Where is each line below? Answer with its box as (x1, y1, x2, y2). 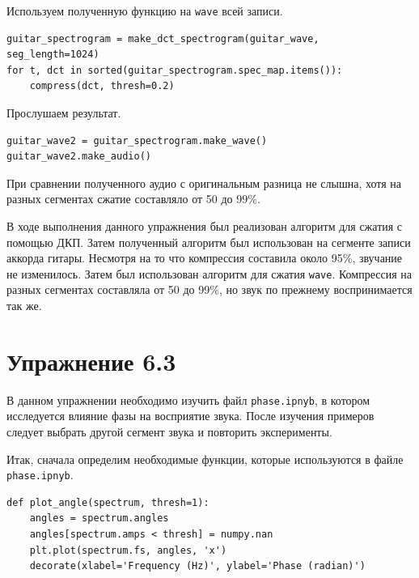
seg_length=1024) (6, 49, 99, 61)
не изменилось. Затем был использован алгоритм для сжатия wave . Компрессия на (6, 265, 412, 282)
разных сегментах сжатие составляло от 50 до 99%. (6, 190, 260, 207)
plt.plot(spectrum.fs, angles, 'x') (29, 544, 227, 556)
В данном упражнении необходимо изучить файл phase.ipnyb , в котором (6, 391, 370, 408)
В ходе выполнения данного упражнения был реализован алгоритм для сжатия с (6, 218, 403, 234)
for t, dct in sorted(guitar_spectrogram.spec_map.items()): (6, 64, 343, 76)
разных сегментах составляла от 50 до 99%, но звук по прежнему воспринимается (6, 281, 413, 298)
